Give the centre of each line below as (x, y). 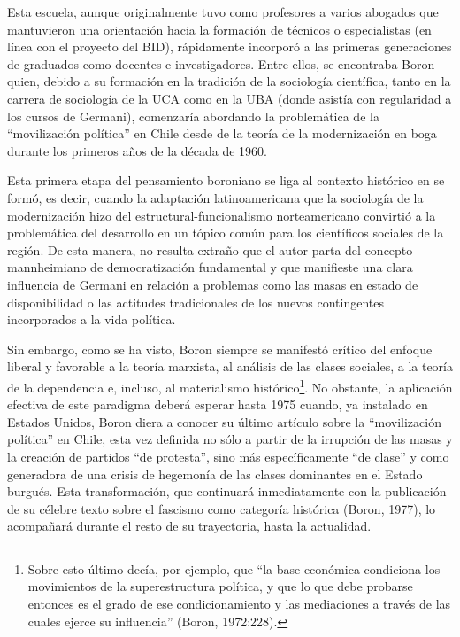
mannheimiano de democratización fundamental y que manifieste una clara (210, 267)
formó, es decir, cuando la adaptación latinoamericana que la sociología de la (215, 197)
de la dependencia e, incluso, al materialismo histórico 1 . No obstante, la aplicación (230, 385)
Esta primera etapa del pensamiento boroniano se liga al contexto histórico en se (226, 180)
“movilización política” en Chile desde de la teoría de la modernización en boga (222, 133)
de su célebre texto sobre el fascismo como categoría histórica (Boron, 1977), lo (222, 508)
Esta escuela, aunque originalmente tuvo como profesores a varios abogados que (223, 12)
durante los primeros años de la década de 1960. (137, 150)
